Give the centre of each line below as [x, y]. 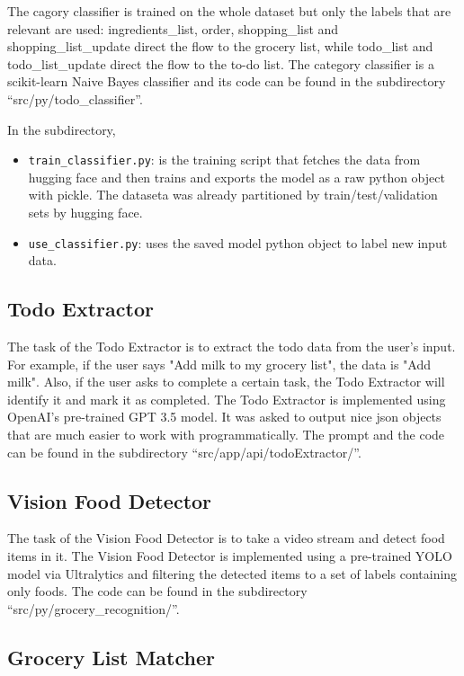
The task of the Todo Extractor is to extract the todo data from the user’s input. [232, 347]
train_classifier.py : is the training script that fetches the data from [224, 160]
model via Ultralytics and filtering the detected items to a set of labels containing [232, 573]
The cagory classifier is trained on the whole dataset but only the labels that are [229, 11]
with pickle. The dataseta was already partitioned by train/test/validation [233, 195]
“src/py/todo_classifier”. [75, 98]
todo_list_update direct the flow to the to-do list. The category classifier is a [221, 63]
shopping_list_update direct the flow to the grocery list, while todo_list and [220, 46]
